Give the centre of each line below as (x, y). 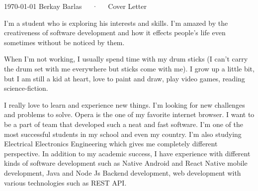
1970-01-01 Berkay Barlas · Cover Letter (76, 6)
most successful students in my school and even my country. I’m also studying (123, 134)
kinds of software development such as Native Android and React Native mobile (126, 163)
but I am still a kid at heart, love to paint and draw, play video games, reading (125, 78)
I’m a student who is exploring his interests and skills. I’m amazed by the (116, 23)
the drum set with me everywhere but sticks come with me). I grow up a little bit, (129, 68)
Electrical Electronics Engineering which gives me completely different (111, 144)
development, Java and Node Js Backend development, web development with (123, 172)
